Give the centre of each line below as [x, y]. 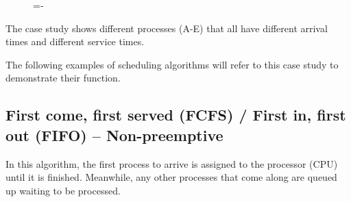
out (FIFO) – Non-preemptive [114, 135]
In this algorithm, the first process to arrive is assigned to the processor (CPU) [172, 163]
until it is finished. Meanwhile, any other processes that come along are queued [171, 177]
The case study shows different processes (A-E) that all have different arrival [167, 28]
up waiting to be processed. [63, 190]
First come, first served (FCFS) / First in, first [176, 115]
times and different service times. [75, 41]
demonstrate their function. [63, 78]
